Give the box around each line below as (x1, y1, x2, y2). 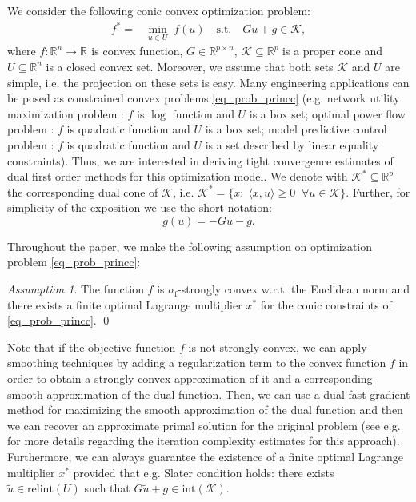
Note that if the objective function (7, 338, 176, 355)
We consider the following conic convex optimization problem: (7, 2, 310, 18)
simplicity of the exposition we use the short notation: (7, 199, 272, 216)
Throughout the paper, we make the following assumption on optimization (7, 237, 373, 254)
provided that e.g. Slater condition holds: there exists (73, 464, 334, 480)
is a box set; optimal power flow (249, 105, 406, 122)
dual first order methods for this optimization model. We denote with (7, 168, 348, 185)
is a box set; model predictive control (205, 121, 387, 137)
